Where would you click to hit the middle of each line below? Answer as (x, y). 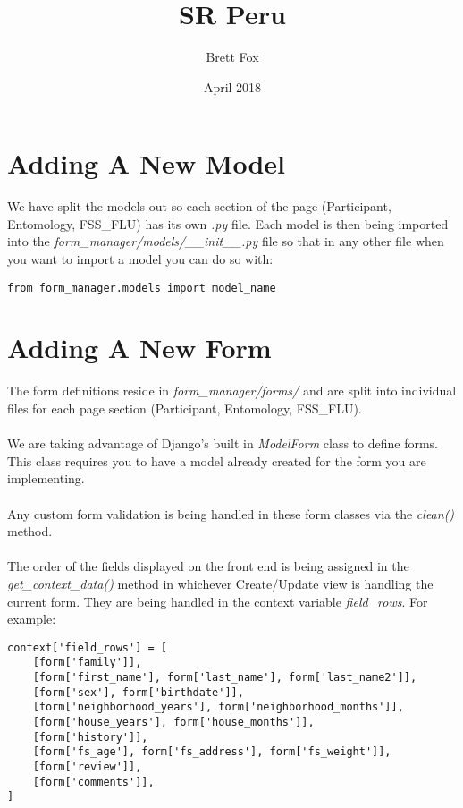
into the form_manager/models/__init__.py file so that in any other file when (226, 241)
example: (32, 619)
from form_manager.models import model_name (142, 288)
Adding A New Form (139, 348)
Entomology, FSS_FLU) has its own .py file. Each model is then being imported (228, 223)
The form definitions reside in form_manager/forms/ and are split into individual (232, 391)
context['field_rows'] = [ (87, 647)
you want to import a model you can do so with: (140, 259)
